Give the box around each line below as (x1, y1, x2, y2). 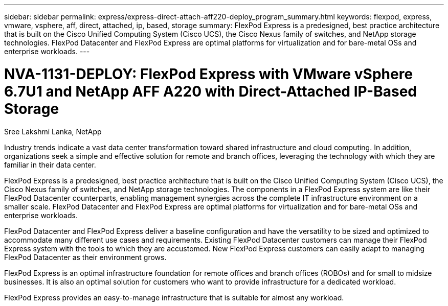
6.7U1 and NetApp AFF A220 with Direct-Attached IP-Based (4, 82, 417, 100)
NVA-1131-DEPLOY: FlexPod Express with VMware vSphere (4, 65, 413, 83)
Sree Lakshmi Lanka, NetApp (4, 127, 102, 136)
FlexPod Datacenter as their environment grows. (4, 252, 167, 262)
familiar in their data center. (4, 160, 96, 169)
